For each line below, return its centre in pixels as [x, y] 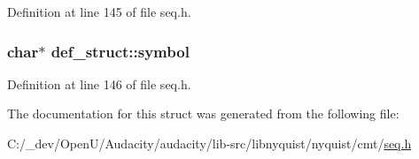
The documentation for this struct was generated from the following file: [203, 114]
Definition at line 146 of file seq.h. [99, 83]
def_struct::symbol [120, 51]
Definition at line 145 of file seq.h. [99, 11]
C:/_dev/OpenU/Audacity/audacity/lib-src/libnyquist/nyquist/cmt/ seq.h [209, 143]
